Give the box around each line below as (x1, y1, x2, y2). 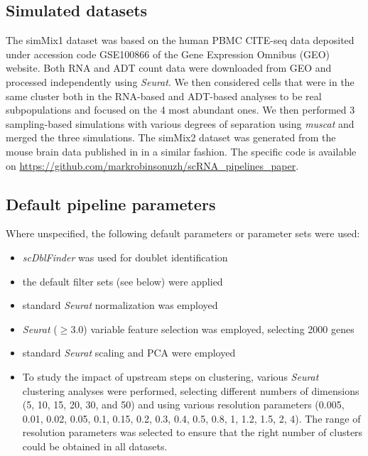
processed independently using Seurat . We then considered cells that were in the (6, 74, 355, 89)
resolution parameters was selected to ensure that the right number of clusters (22, 425, 363, 440)
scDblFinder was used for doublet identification (22, 249, 228, 264)
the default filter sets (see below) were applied (22, 273, 223, 288)
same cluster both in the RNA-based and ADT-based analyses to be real (6, 88, 322, 103)
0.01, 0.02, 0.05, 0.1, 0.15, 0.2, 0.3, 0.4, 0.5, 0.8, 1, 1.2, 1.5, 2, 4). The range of (22, 411, 361, 425)
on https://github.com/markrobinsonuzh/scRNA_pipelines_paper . (6, 158, 299, 173)
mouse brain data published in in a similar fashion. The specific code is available (6, 143, 357, 158)
